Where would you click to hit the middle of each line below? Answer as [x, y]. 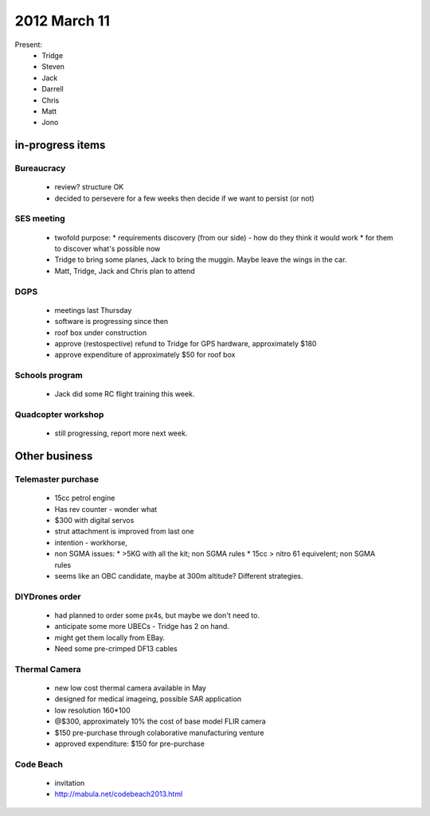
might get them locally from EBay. [110, 638]
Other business [54, 456]
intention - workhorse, [91, 542]
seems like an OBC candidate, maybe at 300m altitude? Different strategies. [179, 576]
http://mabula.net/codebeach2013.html [119, 794]
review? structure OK [89, 187]
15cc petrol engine [85, 498]
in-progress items [60, 145]
